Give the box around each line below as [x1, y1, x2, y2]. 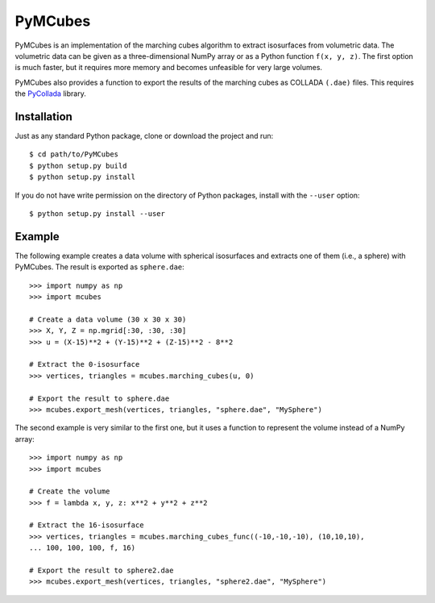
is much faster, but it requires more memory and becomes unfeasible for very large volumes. [14, 63, 322, 73]
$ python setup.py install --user [29, 209, 165, 218]
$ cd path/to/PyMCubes [29, 150, 119, 159]
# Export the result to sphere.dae [29, 393, 170, 403]
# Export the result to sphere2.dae [29, 566, 174, 576]
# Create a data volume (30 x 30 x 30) [29, 314, 187, 324]
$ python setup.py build [29, 161, 127, 170]
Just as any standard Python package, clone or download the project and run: [14, 131, 274, 141]
